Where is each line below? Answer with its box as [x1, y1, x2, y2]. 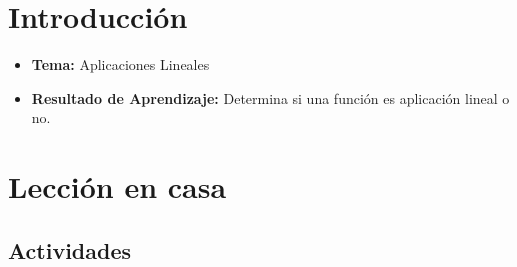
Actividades [8, 234, 132, 265]
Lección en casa [8, 166, 227, 207]
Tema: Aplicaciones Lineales [31, 54, 210, 75]
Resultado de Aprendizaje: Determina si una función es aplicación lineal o [31, 87, 510, 108]
